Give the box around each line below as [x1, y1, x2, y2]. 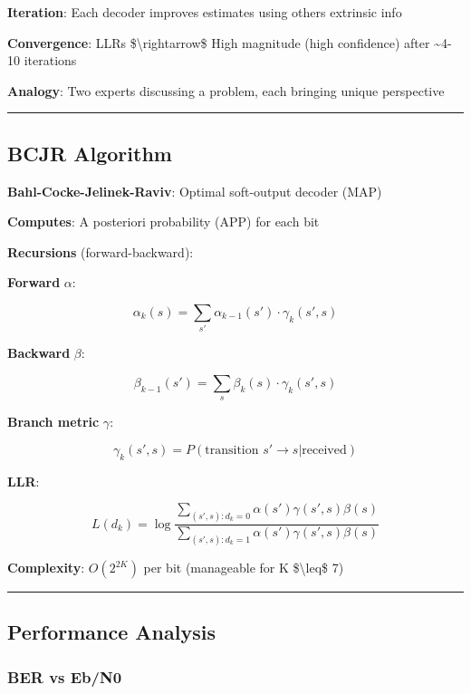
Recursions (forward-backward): [7, 242, 194, 261]
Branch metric [7, 412, 100, 431]
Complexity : [7, 558, 85, 576]
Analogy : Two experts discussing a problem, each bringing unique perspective [7, 81, 445, 100]
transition [205, 443, 259, 457]
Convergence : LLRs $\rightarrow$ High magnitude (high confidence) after [7, 33, 430, 52]
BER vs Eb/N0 [7, 665, 122, 688]
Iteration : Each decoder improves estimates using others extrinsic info [7, 3, 402, 21]
